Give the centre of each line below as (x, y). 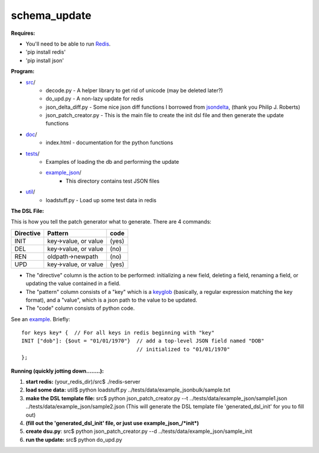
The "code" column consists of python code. (80, 308)
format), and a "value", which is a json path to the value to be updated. (111, 300)
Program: (23, 72)
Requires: (23, 33)
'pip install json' (45, 60)
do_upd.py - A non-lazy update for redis (95, 99)
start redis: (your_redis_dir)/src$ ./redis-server (83, 382)
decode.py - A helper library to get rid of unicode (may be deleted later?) (134, 90)
